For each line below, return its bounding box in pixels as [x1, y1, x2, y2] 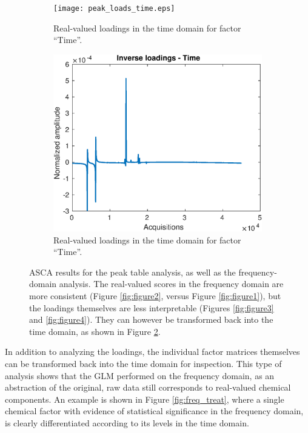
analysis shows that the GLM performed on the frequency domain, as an [5, 369, 275, 382]
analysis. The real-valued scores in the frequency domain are [59, 277, 284, 290]
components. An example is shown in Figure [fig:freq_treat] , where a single [5, 392, 284, 405]
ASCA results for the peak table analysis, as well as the [29, 265, 236, 278]
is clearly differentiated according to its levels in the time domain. [5, 417, 249, 429]
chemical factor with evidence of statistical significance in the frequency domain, [5, 405, 304, 417]
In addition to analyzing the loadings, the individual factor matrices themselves [5, 345, 300, 358]
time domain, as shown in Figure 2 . [29, 325, 161, 337]
